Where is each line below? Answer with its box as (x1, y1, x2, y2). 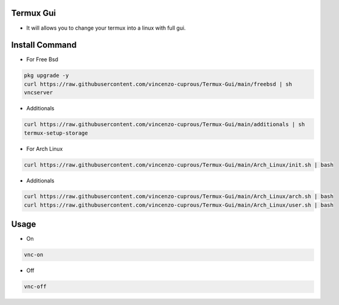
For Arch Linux (26, 145, 63, 152)
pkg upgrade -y (24, 72, 69, 79)
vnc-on (24, 252, 44, 258)
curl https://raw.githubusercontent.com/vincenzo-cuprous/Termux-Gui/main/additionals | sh (24, 121, 305, 128)
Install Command (11, 40, 77, 50)
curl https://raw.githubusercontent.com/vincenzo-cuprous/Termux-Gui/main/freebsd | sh (24, 81, 292, 87)
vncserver (24, 89, 53, 96)
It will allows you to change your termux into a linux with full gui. (26, 24, 186, 32)
